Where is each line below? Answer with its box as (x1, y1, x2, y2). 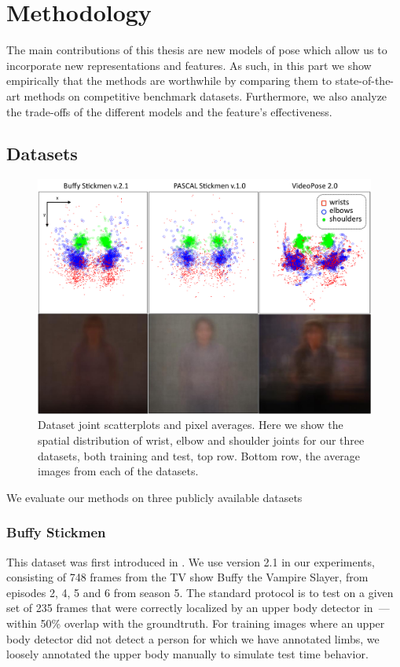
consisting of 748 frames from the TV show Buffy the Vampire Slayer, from (6, 569, 369, 585)
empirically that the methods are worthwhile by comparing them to (6, 72, 332, 89)
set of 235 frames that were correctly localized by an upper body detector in (6, 599, 373, 616)
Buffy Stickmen (6, 522, 106, 542)
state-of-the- (335, 72, 394, 89)
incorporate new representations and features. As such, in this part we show (6, 57, 372, 73)
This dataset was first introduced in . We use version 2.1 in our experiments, (6, 553, 375, 570)
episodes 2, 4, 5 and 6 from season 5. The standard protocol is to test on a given (6, 584, 394, 600)
